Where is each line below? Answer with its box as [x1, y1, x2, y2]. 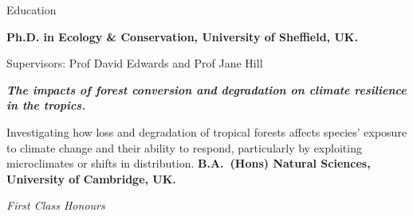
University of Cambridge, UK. [6, 170, 176, 187]
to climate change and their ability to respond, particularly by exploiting [6, 139, 362, 156]
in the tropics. [6, 97, 86, 114]
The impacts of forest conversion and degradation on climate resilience [6, 81, 407, 98]
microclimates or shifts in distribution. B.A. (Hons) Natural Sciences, [6, 155, 371, 172]
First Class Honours [6, 197, 105, 214]
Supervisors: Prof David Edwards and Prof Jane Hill [6, 55, 263, 71]
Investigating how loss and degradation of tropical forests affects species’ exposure [6, 123, 407, 140]
